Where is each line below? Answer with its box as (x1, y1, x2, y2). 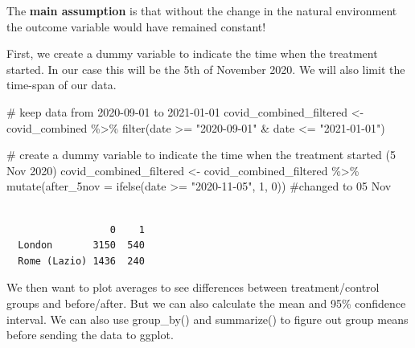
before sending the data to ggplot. (6, 326, 174, 343)
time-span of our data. (6, 76, 117, 93)
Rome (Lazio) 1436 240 (18, 255, 145, 267)
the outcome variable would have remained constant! (6, 18, 266, 35)
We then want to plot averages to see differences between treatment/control (6, 279, 380, 296)
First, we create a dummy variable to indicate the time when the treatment (6, 45, 378, 62)
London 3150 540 (18, 240, 145, 252)
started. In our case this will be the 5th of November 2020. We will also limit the (6, 60, 405, 77)
